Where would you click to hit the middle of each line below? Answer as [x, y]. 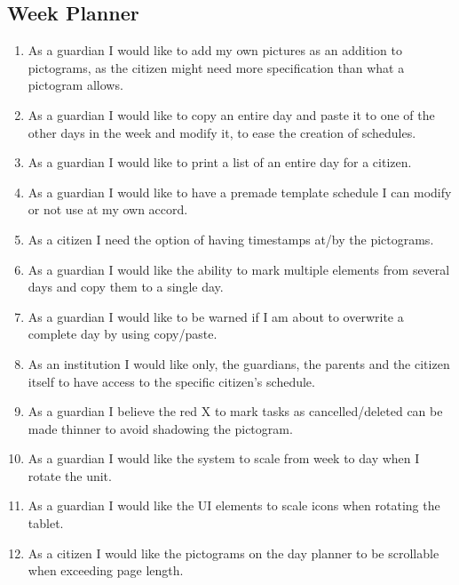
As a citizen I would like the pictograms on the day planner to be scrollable [233, 553]
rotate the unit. [70, 475]
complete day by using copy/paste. [123, 334]
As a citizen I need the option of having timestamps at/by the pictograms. [231, 239]
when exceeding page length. [106, 570]
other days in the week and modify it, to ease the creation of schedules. [222, 132]
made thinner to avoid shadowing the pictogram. [160, 428]
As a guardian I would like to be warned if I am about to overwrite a [216, 316]
